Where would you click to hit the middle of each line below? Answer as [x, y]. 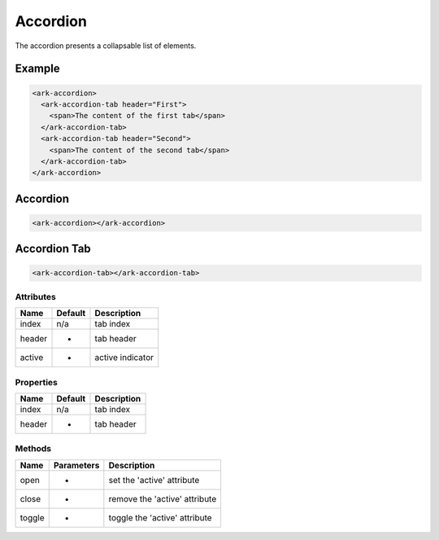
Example [37, 69]
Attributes [35, 296]
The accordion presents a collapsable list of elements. [106, 46]
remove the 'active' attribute [163, 498]
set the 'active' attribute [154, 480]
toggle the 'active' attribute [160, 517]
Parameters [76, 465]
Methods [33, 449]
